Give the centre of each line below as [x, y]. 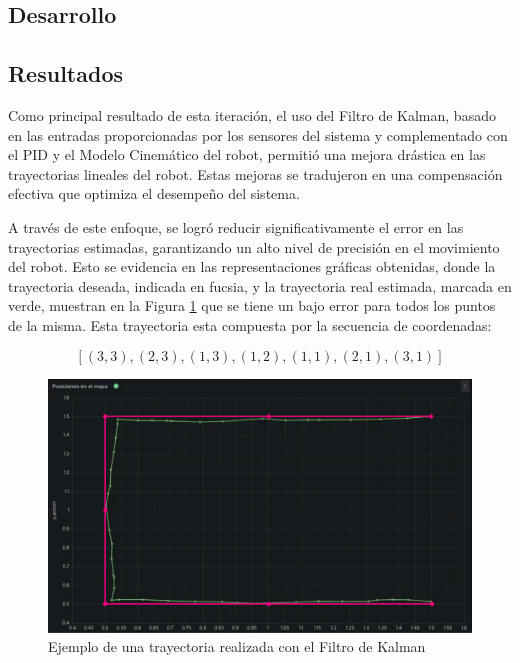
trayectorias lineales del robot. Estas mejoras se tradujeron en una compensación [255, 173]
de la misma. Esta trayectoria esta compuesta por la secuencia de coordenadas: [250, 324]
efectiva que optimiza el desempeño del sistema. [154, 193]
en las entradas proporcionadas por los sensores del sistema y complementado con [258, 134]
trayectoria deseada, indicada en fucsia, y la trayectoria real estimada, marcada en [260, 285]
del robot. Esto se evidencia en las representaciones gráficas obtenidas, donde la [252, 266]
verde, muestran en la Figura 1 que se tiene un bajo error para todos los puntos [252, 305]
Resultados [65, 73]
